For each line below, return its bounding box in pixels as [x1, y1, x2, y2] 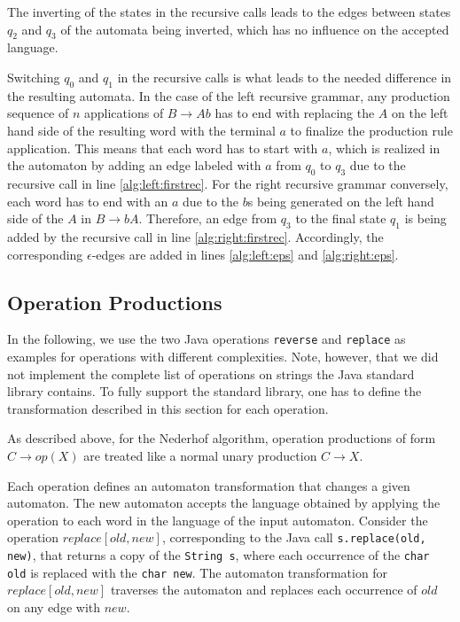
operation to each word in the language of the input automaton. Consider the [7, 510, 428, 529]
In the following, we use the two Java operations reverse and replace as [7, 330, 406, 348]
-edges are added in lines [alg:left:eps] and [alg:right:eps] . [91, 245, 399, 263]
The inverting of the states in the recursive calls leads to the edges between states [7, 3, 451, 20]
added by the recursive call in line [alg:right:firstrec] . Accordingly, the [7, 227, 384, 245]
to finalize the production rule [290, 121, 453, 139]
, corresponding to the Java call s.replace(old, [161, 528, 426, 547]
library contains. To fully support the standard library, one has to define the [7, 382, 422, 400]
